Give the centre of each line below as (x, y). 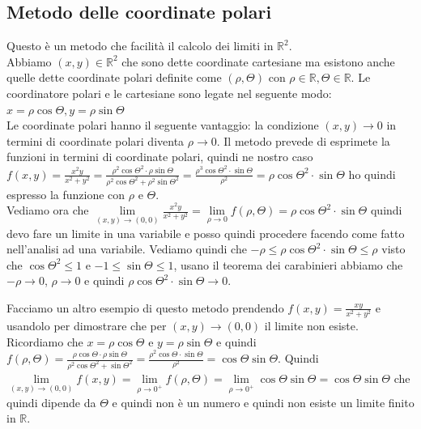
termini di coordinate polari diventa (96, 140)
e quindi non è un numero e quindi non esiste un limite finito (263, 402)
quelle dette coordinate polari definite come (114, 77)
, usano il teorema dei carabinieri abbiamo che (288, 264)
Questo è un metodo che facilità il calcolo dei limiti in (140, 46)
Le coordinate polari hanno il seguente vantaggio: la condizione (163, 125)
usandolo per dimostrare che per (87, 326)
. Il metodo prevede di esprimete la (303, 140)
